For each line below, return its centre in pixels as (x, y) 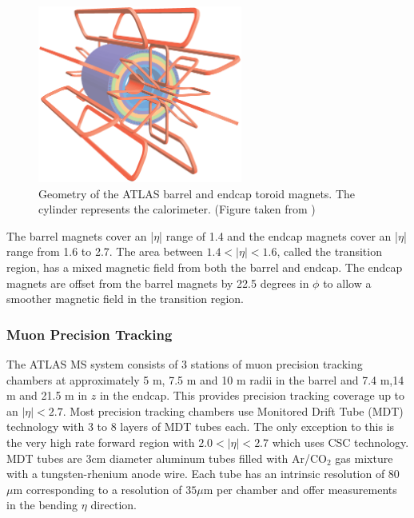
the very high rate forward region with (101, 442)
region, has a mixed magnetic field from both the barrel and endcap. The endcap (205, 267)
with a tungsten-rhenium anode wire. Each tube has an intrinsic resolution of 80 (203, 474)
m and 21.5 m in (47, 395)
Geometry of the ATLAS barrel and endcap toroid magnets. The (197, 193)
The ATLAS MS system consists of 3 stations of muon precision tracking (185, 364)
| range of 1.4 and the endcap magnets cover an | (279, 235)
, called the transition (329, 251)
